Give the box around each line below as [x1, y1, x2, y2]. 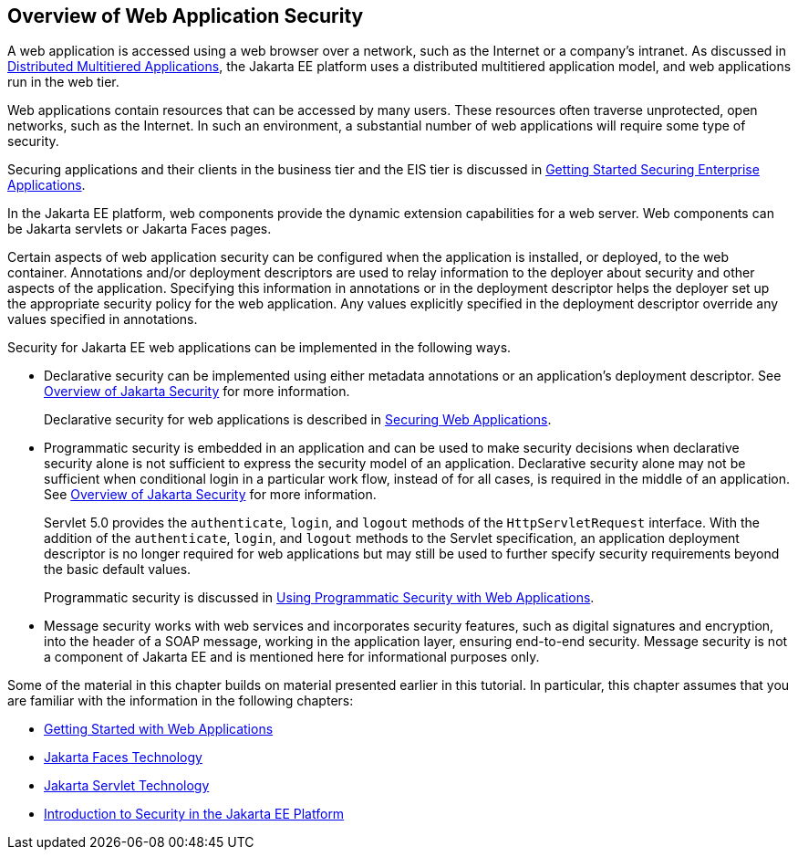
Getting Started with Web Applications [44, 721, 274, 737]
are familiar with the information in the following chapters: [7, 693, 354, 709]
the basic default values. [44, 561, 192, 578]
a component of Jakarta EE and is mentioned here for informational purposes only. [44, 649, 540, 665]
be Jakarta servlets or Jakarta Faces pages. [7, 221, 272, 237]
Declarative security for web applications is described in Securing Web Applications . [44, 412, 552, 428]
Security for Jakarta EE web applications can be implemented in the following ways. [7, 340, 512, 356]
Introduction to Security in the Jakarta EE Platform [44, 806, 345, 822]
